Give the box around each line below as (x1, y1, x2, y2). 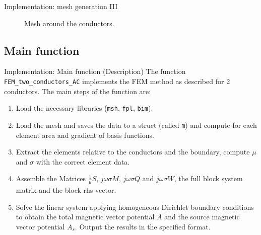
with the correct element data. (36, 156, 130, 167)
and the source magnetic (164, 211, 240, 222)
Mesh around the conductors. (24, 18, 114, 28)
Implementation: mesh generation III (4, 1, 118, 11)
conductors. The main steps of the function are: (4, 86, 151, 96)
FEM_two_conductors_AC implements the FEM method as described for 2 (4, 75, 230, 86)
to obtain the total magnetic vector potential (16, 211, 155, 222)
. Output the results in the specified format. (75, 221, 211, 231)
